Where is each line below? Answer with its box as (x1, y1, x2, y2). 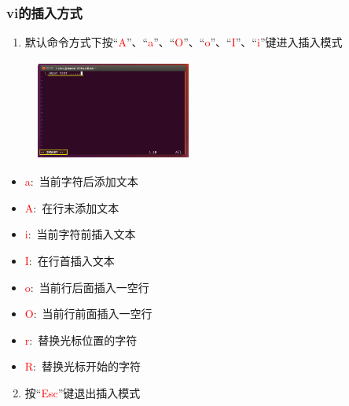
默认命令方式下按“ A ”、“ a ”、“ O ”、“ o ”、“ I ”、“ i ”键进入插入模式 (24, 34, 343, 50)
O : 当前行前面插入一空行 (24, 305, 152, 322)
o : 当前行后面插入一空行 (24, 279, 149, 295)
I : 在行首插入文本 (24, 252, 115, 268)
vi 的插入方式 (6, 2, 83, 22)
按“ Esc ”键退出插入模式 (24, 384, 141, 400)
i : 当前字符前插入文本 (24, 226, 136, 242)
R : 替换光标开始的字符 (24, 358, 141, 375)
